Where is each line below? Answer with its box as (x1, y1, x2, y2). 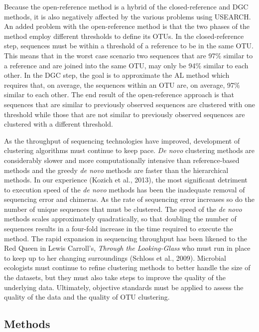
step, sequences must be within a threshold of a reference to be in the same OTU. (4, 40, 254, 51)
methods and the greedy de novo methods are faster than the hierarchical (4, 165, 229, 175)
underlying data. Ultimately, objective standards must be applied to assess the (4, 282, 244, 292)
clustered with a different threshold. (4, 119, 113, 129)
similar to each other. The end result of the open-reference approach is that (4, 89, 235, 100)
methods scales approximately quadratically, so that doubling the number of (4, 213, 237, 224)
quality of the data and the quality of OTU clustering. (4, 292, 170, 302)
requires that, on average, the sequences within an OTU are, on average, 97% (4, 79, 240, 90)
